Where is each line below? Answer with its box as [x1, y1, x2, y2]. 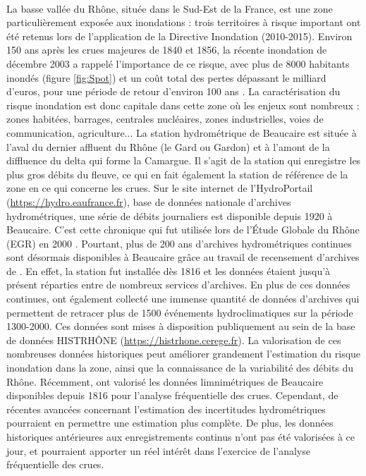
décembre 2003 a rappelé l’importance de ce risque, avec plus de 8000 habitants [6, 56, 350, 71]
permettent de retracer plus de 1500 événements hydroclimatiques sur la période [6, 305, 353, 319]
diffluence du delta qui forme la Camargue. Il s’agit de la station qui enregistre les [6, 153, 361, 168]
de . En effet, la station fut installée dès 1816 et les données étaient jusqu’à [6, 263, 331, 278]
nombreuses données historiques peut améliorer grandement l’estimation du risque [6, 346, 361, 361]
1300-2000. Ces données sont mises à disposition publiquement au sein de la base [6, 319, 355, 334]
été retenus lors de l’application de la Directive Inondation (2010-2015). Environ [6, 28, 353, 43]
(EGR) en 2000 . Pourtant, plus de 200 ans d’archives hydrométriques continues [6, 236, 352, 250]
